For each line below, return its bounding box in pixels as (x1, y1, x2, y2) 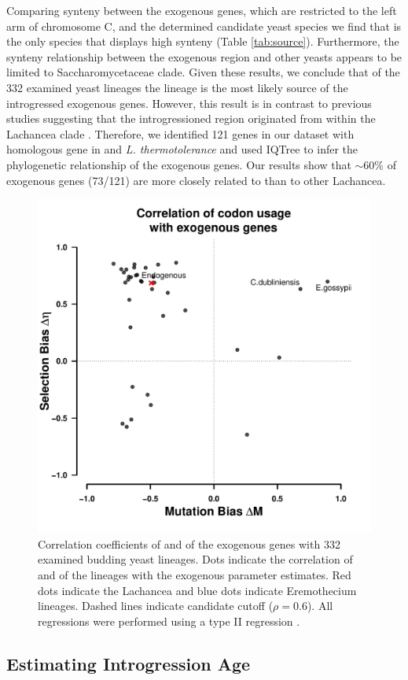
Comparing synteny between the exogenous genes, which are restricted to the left (6, 2, 397, 18)
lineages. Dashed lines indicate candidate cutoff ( (38, 597, 274, 614)
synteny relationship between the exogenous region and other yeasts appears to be (6, 48, 402, 65)
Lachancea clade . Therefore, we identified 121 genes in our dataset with (6, 125, 355, 142)
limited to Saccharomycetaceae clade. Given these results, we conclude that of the (6, 64, 400, 80)
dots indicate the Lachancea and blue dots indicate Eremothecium (38, 582, 357, 598)
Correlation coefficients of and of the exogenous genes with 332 (38, 535, 340, 552)
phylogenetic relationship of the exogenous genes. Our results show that (6, 156, 351, 172)
